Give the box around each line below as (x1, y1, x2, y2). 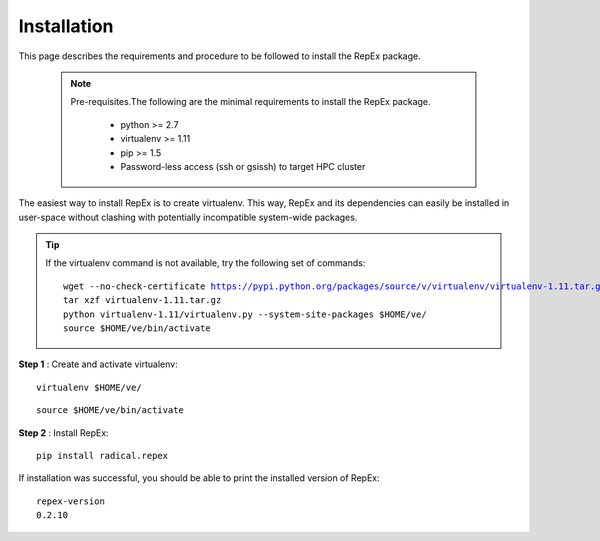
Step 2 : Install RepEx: (18, 426, 109, 439)
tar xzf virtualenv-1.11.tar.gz (63, 295, 222, 306)
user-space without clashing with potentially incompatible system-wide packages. (18, 211, 358, 223)
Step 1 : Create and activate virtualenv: (18, 358, 179, 370)
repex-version (36, 495, 105, 507)
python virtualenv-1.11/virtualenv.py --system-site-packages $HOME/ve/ (63, 308, 427, 320)
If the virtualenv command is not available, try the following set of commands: (45, 257, 366, 269)
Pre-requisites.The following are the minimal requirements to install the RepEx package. (70, 96, 431, 108)
